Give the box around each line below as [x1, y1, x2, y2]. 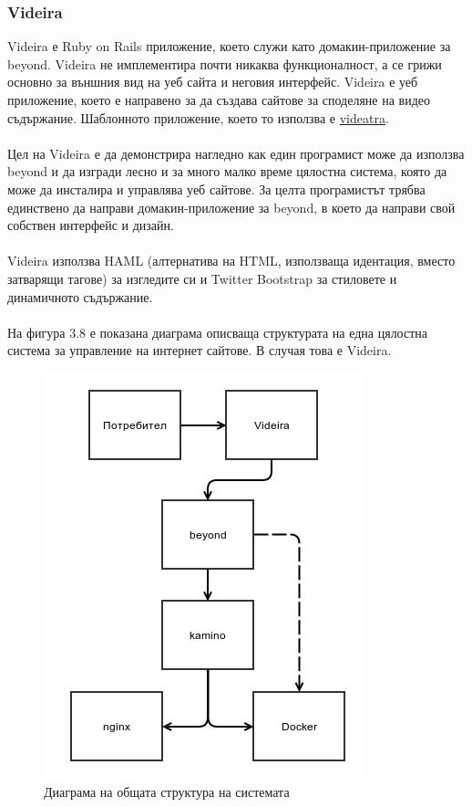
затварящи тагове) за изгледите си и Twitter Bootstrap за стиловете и [7, 268, 397, 288]
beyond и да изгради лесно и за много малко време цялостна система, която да [7, 162, 447, 181]
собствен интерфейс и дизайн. [7, 215, 174, 235]
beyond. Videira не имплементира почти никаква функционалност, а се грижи [7, 54, 442, 73]
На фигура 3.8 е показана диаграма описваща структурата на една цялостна [7, 322, 428, 341]
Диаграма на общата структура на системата [44, 781, 290, 801]
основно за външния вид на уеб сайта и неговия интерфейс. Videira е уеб [7, 72, 418, 91]
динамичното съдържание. [7, 287, 153, 306]
